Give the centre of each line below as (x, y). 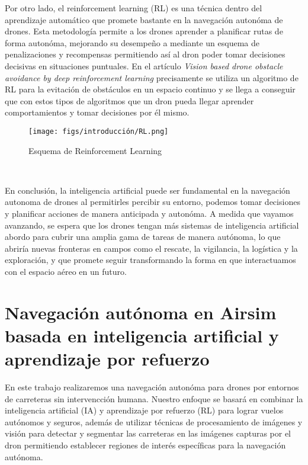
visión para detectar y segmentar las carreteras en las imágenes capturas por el (148, 433)
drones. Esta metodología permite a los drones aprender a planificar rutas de (144, 31)
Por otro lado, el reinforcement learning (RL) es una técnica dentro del (134, 8)
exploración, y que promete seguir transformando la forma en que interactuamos (150, 260)
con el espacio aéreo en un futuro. (66, 271)
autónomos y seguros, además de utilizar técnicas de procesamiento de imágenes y (154, 421)
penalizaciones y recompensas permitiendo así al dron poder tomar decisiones (145, 54)
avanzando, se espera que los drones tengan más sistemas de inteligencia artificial (152, 225)
